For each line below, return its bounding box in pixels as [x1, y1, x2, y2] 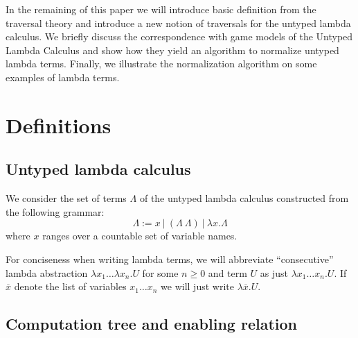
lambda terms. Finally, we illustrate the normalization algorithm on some [6, 56, 317, 71]
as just [260, 265, 288, 280]
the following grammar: [6, 204, 105, 219]
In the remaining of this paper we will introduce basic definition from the [6, 2, 316, 16]
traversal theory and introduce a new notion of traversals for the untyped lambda [6, 15, 351, 30]
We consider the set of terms [6, 191, 127, 205]
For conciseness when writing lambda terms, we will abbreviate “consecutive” [6, 251, 334, 266]
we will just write [161, 279, 234, 294]
